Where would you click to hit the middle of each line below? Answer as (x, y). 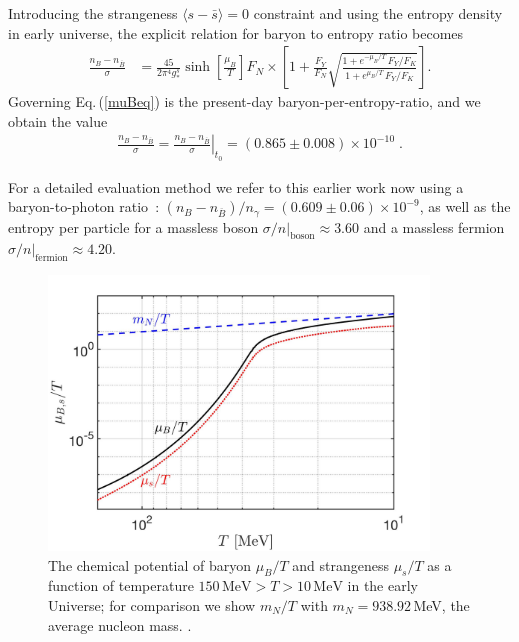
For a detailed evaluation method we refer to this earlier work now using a (236, 186)
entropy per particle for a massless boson (133, 226)
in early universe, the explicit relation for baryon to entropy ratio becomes (236, 32)
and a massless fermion (434, 226)
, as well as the (465, 206)
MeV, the (441, 605)
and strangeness (340, 564)
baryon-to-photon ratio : (84, 206)
